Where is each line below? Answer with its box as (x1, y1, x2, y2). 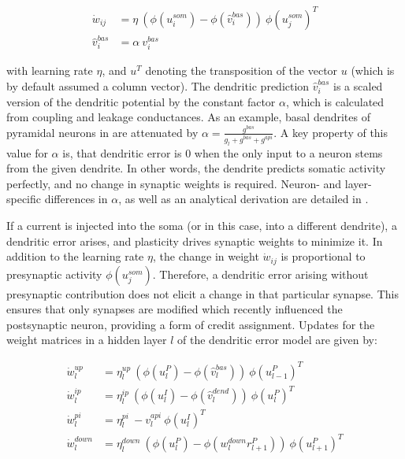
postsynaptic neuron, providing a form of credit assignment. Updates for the (6, 316, 375, 332)
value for (6, 144, 48, 161)
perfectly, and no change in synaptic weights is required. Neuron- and (6, 175, 342, 191)
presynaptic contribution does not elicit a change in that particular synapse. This (6, 285, 399, 302)
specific (6, 191, 42, 207)
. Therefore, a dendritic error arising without (152, 265, 369, 282)
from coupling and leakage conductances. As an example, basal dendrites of (6, 109, 370, 125)
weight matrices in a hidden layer (6, 331, 167, 348)
